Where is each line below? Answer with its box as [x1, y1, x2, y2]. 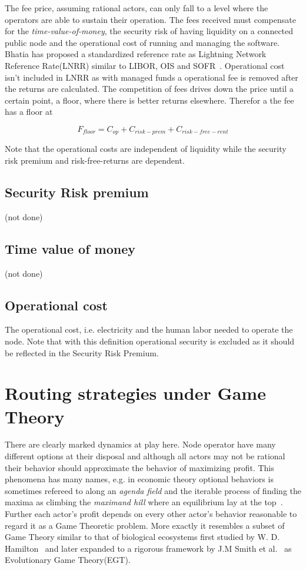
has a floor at [5, 105, 53, 118]
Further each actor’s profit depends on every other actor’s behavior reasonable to [5, 508, 297, 520]
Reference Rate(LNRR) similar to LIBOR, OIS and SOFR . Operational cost [5, 59, 285, 71]
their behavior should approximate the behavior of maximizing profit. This [5, 461, 274, 473]
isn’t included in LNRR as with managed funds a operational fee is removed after [5, 71, 298, 83]
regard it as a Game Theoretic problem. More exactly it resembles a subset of [5, 519, 285, 531]
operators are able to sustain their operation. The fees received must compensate [5, 13, 296, 25]
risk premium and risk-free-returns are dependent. [5, 154, 185, 166]
